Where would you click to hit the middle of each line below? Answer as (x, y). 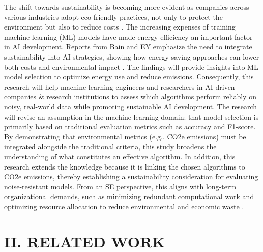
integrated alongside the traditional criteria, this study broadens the (110, 146)
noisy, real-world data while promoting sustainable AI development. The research (131, 106)
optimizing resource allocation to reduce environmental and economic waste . (124, 206)
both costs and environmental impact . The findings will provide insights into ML (131, 66)
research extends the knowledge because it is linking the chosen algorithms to (125, 166)
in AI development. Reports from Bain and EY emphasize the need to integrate (128, 47)
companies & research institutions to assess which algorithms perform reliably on (130, 96)
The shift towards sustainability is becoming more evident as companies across (127, 7)
